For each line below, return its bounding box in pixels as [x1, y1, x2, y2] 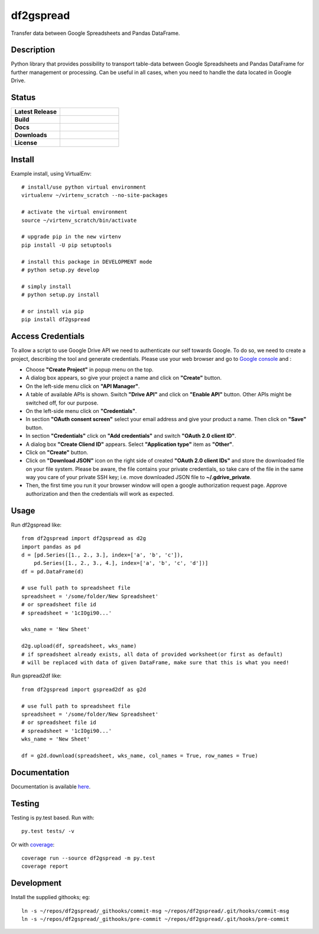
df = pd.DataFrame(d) [21, 568, 84, 575]
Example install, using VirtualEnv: [11, 170, 92, 177]
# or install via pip [21, 308, 84, 315]
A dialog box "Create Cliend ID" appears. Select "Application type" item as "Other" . [25, 441, 234, 448]
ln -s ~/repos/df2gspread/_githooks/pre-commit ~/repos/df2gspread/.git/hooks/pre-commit [21, 916, 289, 922]
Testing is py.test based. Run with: [11, 814, 95, 821]
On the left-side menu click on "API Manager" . [25, 382, 140, 390]
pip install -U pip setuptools [21, 241, 112, 248]
